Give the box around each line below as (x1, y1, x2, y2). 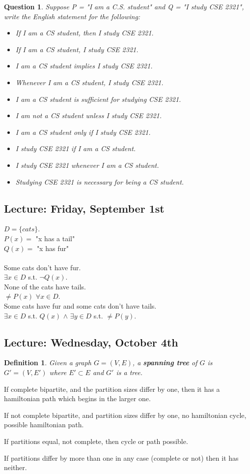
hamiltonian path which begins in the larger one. (4, 393, 151, 404)
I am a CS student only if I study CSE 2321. (15, 126, 151, 137)
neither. (4, 462, 27, 473)
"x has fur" (36, 243, 69, 253)
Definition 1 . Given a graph (4, 357, 91, 368)
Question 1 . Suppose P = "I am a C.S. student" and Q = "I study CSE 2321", (4, 1, 244, 11)
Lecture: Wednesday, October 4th (4, 334, 178, 349)
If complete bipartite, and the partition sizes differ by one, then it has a (4, 383, 220, 394)
